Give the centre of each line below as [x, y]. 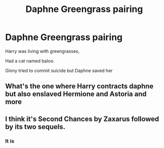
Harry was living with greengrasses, [42, 51]
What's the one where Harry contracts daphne [79, 86]
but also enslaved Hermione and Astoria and [76, 94]
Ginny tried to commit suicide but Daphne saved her [59, 70]
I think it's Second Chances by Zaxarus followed [82, 119]
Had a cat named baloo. [30, 60]
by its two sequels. [35, 127]
